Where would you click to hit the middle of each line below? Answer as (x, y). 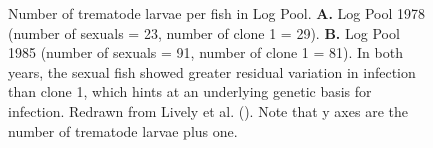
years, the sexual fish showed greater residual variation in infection (212, 71)
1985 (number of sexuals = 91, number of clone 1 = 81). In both (205, 52)
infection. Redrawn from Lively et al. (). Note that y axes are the (208, 110)
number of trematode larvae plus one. (123, 130)
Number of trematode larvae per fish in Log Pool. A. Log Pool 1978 (217, 13)
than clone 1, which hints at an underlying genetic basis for (190, 91)
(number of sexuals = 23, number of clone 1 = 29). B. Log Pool (204, 32)
